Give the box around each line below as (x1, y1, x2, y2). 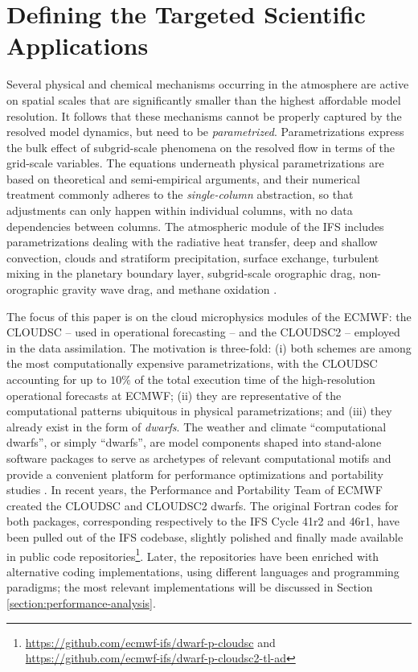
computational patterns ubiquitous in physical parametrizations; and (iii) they (6, 402, 392, 419)
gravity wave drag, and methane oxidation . (62, 281, 277, 298)
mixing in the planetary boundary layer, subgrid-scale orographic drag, (6, 265, 356, 282)
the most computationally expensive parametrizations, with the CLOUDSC (6, 355, 378, 372)
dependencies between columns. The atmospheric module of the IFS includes (6, 217, 384, 234)
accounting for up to (6, 371, 107, 387)
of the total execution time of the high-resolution (134, 371, 375, 387)
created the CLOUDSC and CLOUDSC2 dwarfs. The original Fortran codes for (6, 497, 399, 513)
